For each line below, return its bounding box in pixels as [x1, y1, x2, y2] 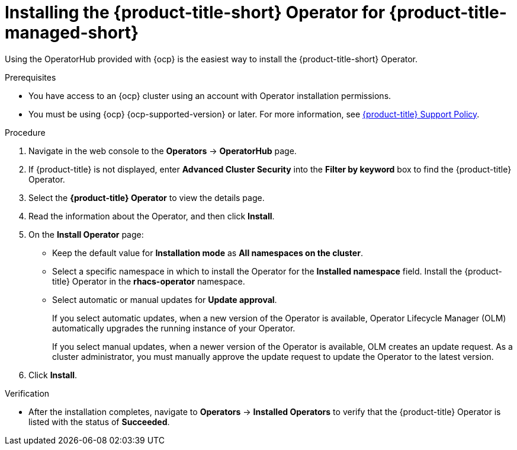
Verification [5, 388, 50, 398]
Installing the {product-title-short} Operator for [5, 2, 386, 23]
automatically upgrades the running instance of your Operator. [52, 323, 296, 333]
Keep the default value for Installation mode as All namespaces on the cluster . [52, 247, 363, 258]
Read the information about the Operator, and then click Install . [28, 210, 275, 221]
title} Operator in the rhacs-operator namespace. [52, 276, 245, 286]
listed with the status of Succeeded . [28, 416, 170, 427]
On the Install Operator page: [28, 229, 144, 240]
